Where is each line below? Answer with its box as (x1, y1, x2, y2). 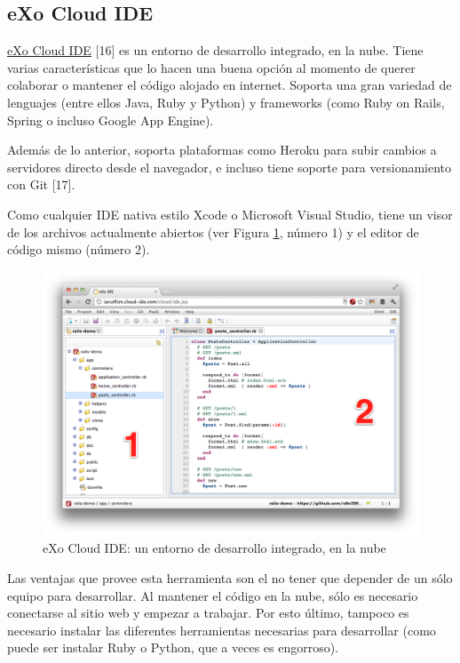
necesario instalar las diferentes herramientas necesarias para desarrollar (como (7, 620, 436, 639)
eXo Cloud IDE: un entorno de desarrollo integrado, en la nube (43, 539, 386, 557)
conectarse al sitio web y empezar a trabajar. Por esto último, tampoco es (7, 603, 409, 622)
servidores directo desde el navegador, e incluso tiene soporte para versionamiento (7, 157, 452, 176)
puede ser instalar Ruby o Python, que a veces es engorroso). (7, 638, 339, 657)
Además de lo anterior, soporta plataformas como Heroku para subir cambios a (7, 140, 437, 159)
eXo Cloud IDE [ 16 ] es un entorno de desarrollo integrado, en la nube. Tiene (7, 41, 424, 60)
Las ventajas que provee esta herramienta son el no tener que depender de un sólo (7, 569, 453, 587)
